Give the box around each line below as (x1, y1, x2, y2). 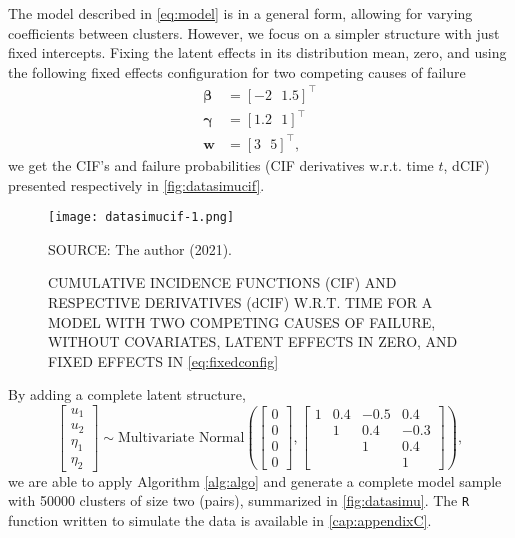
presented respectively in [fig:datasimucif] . (8, 174, 265, 195)
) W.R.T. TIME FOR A (283, 292, 433, 312)
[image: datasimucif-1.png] (48, 210, 235, 225)
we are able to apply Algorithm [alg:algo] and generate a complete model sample (8, 470, 502, 491)
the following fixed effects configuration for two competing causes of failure (8, 61, 466, 82)
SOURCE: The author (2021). (48, 238, 233, 259)
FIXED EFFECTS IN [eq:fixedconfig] (48, 350, 279, 371)
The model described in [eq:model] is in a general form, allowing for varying (8, 3, 473, 23)
